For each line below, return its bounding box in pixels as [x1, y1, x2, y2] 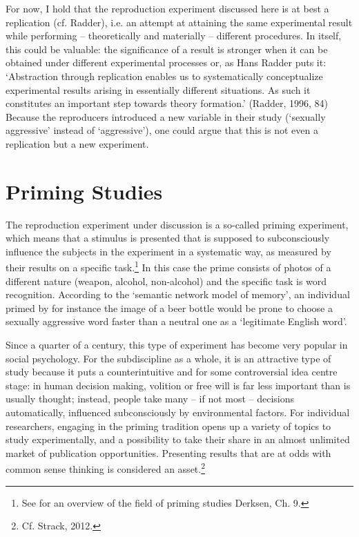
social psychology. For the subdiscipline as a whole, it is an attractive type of [6, 351, 331, 365]
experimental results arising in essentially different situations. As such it [6, 82, 311, 97]
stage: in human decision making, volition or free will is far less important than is [6, 378, 351, 392]
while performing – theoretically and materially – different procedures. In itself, [6, 28, 342, 43]
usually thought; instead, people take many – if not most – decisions [6, 391, 295, 406]
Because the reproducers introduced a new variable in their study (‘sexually [6, 109, 326, 124]
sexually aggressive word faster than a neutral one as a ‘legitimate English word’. [6, 314, 347, 329]
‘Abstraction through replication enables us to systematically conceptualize [6, 68, 323, 83]
